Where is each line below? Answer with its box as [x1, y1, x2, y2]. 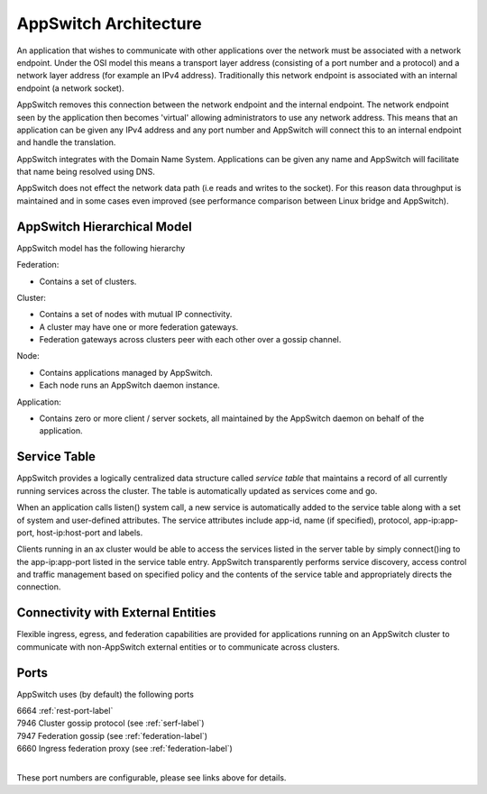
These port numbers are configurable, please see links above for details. [16, 772, 287, 783]
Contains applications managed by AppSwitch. [39, 367, 214, 378]
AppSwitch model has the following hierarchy [16, 242, 186, 253]
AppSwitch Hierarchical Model [16, 219, 193, 234]
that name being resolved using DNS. [16, 167, 155, 178]
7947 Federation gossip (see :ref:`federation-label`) [16, 730, 207, 741]
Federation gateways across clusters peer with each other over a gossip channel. [39, 334, 342, 345]
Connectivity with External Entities [16, 605, 216, 621]
